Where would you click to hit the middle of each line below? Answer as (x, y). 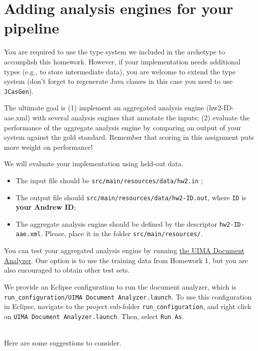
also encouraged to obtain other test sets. (67, 270)
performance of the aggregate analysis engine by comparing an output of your (123, 127)
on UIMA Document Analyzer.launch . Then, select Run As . (94, 316)
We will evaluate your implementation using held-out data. (94, 164)
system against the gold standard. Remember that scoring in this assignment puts (129, 137)
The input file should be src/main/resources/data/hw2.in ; (109, 180)
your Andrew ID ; (46, 207)
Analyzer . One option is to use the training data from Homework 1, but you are (126, 260)
